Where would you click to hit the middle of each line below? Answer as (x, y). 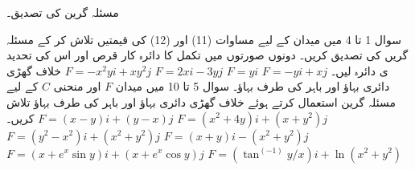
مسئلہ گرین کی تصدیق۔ (63, 12)
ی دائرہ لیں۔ (360, 70)
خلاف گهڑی (34, 70)
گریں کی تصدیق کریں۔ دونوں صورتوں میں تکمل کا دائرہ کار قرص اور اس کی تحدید (207, 55)
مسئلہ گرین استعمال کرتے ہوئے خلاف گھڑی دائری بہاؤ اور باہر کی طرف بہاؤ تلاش (201, 101)
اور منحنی (77, 86)
